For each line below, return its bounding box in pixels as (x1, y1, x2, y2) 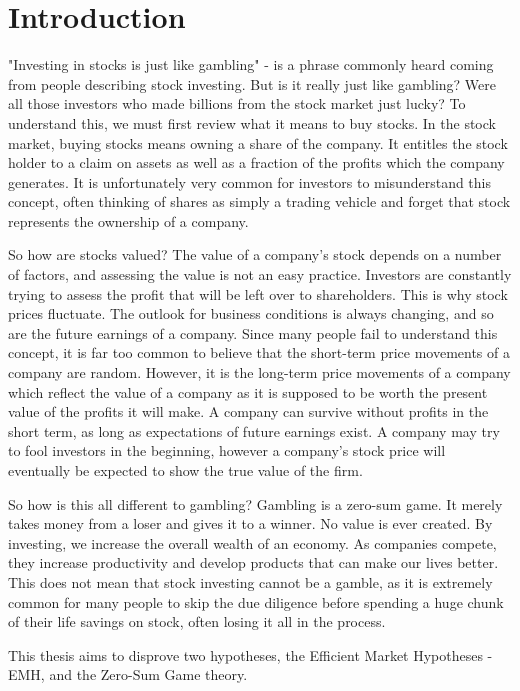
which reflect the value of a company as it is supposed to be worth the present (8, 381, 488, 402)
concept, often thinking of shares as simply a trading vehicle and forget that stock (8, 191, 511, 212)
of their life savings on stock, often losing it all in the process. (8, 611, 386, 632)
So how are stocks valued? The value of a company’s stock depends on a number (8, 244, 502, 265)
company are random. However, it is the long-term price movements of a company (8, 362, 511, 383)
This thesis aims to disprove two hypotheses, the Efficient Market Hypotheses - (8, 644, 493, 665)
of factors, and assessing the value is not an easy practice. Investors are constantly (8, 264, 512, 285)
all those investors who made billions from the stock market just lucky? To (8, 93, 466, 114)
